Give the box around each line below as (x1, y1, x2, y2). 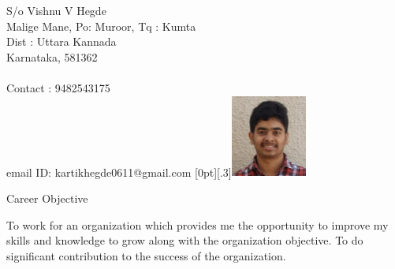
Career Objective (6, 190, 88, 207)
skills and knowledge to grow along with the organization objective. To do (6, 232, 363, 248)
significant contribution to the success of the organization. (6, 247, 286, 263)
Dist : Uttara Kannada (6, 33, 117, 50)
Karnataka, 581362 (6, 48, 98, 65)
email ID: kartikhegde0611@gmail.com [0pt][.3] (6, 163, 232, 180)
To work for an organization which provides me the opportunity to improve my (6, 216, 389, 233)
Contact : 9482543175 (6, 79, 110, 95)
